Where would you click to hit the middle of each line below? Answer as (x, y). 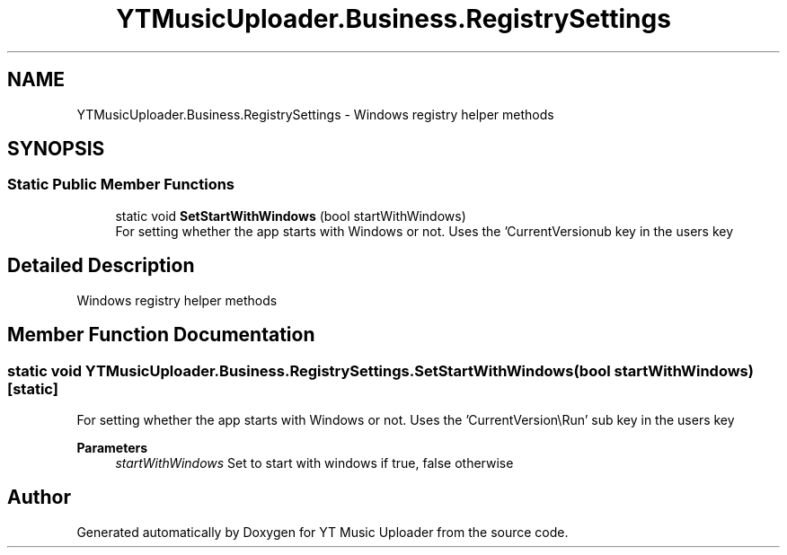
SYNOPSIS (56, 149)
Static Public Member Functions (121, 185)
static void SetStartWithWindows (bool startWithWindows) (291, 216)
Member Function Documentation (161, 335)
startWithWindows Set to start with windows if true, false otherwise (314, 462)
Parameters (112, 447)
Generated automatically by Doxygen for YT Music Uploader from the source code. (323, 532)
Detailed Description (101, 266)
